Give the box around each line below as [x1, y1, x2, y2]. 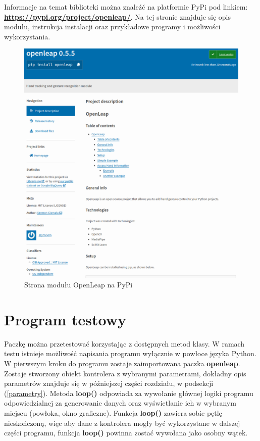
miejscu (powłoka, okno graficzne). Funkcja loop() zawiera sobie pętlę [4, 408, 222, 418]
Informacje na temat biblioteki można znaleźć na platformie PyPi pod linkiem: [4, 2, 248, 12]
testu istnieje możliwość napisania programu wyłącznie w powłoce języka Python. [4, 348, 256, 359]
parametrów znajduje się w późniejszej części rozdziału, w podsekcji [4, 378, 214, 388]
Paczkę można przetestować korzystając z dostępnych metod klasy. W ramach [4, 338, 245, 349]
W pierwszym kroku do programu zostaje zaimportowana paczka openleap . [4, 358, 240, 369]
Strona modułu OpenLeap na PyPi [24, 279, 133, 290]
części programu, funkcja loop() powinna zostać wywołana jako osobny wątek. [4, 427, 248, 438]
